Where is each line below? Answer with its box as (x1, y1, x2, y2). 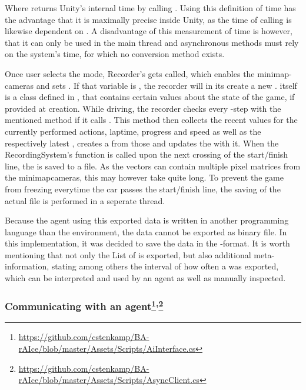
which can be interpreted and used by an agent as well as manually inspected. (5, 272, 286, 284)
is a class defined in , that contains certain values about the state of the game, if (5, 91, 295, 103)
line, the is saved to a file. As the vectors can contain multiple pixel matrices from (5, 159, 301, 172)
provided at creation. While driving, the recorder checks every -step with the (5, 102, 281, 114)
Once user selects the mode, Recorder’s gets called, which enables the (5, 67, 255, 79)
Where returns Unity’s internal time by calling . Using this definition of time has (5, 2, 296, 14)
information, (5, 260, 49, 272)
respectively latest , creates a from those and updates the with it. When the (5, 136, 279, 149)
